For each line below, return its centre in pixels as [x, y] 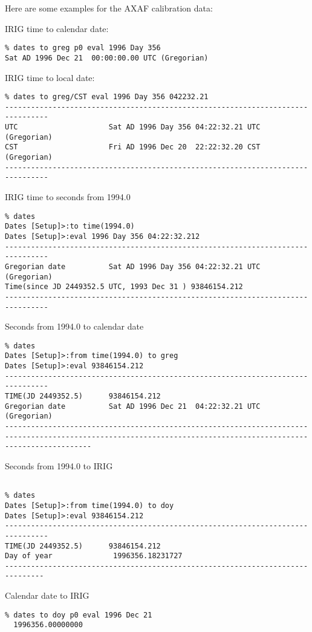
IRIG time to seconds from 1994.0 [68, 197]
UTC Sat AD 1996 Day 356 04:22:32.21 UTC [133, 127]
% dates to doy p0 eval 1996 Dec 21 [79, 615]
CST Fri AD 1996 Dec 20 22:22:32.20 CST [133, 147]
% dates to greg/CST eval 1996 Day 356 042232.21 [107, 97]
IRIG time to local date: [50, 77]
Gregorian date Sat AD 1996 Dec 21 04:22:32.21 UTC [133, 406]
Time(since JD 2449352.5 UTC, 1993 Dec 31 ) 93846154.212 [124, 287]
